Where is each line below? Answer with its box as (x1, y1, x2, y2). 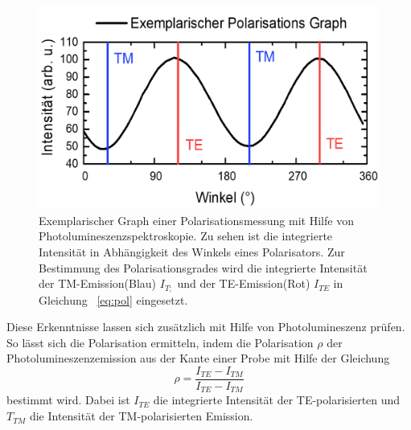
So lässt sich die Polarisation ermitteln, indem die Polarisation (6, 334, 314, 350)
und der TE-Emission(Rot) (177, 275, 310, 292)
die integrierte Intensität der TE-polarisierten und (153, 391, 401, 408)
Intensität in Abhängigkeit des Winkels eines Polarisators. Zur (39, 243, 345, 260)
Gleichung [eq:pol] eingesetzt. (39, 291, 188, 308)
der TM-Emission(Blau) (39, 275, 157, 292)
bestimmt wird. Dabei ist (6, 391, 130, 408)
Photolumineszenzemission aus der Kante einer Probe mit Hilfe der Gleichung (6, 350, 390, 367)
